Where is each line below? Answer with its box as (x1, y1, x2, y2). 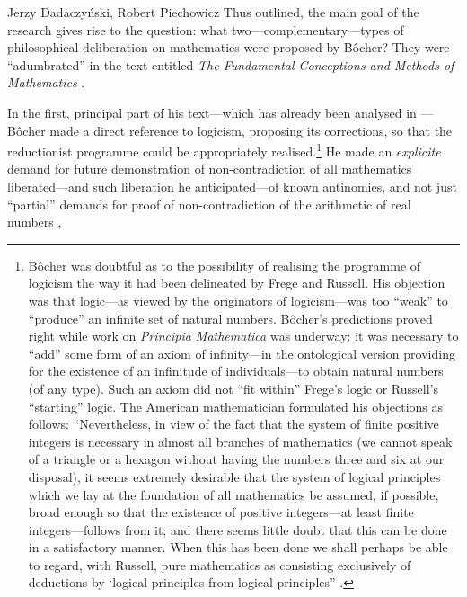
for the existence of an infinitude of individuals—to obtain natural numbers (28, 361, 444, 380)
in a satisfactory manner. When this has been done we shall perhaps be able (28, 538, 448, 557)
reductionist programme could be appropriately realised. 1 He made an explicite (7, 139, 441, 160)
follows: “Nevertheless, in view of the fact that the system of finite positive (28, 414, 439, 433)
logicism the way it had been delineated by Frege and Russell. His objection (28, 273, 445, 292)
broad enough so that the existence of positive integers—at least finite (28, 503, 414, 521)
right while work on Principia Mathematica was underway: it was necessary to (28, 326, 459, 345)
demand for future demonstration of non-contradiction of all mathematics (7, 159, 412, 178)
